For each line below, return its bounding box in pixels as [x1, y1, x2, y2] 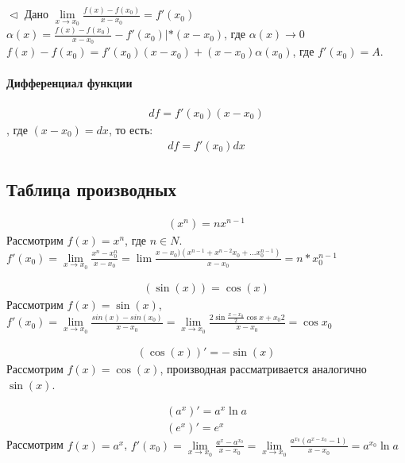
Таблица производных [6, 176, 177, 201]
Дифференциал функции [6, 74, 133, 91]
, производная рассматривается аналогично [160, 361, 367, 377]
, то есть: [108, 121, 153, 137]
